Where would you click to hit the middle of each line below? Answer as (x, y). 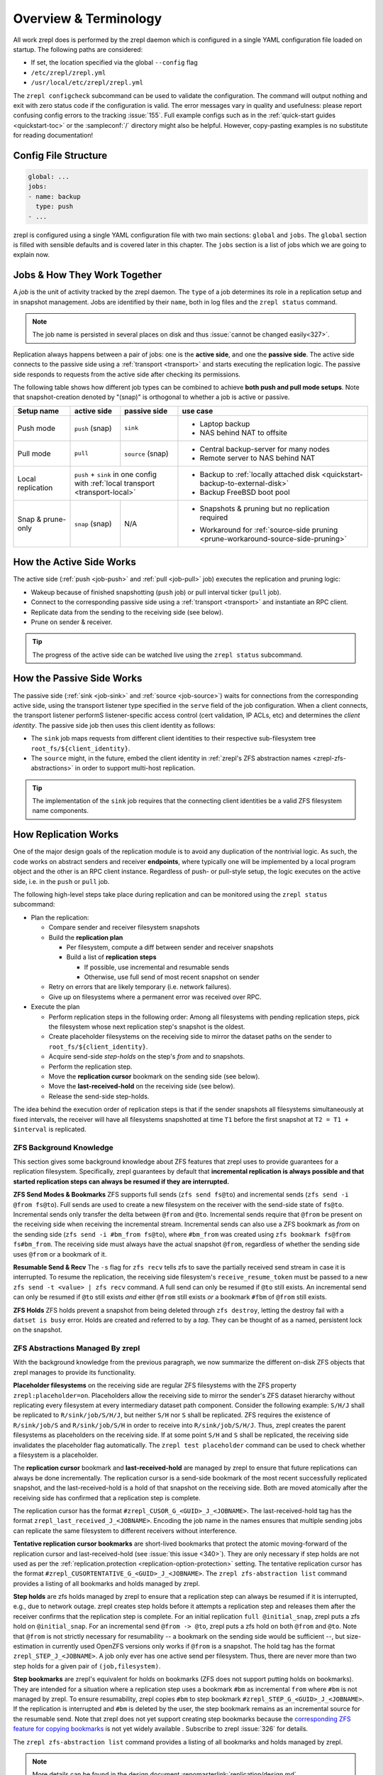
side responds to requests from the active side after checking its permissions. (127, 374)
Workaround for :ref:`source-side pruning (269, 530)
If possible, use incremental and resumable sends (157, 967)
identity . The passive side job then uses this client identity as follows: (114, 725)
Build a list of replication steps (111, 957)
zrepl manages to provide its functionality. (74, 1372)
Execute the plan (55, 1007)
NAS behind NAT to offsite (243, 432)
